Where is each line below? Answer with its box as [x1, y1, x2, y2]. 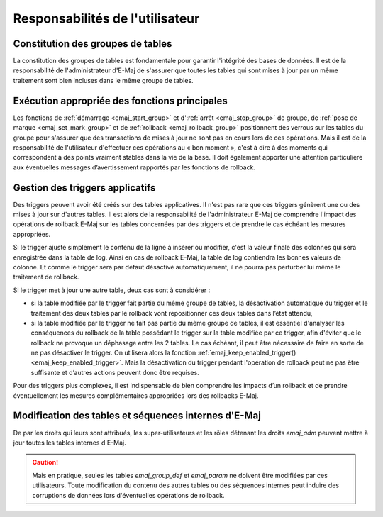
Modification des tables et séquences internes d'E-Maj [13, 410, 262, 422]
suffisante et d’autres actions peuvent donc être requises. [30, 368, 200, 377]
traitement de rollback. [13, 273, 79, 282]
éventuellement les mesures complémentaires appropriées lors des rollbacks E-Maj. [13, 391, 259, 400]
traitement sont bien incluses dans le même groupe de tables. [13, 76, 194, 84]
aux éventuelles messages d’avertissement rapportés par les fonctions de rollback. [13, 163, 255, 172]
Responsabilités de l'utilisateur [13, 11, 200, 26]
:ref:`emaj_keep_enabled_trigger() [197, 348, 296, 357]
